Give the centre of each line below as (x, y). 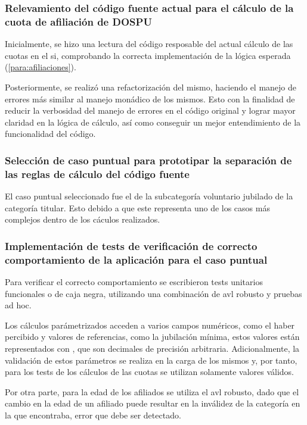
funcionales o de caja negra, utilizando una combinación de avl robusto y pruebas (153, 293)
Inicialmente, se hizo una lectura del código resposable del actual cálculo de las (149, 44)
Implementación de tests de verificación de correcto (131, 246)
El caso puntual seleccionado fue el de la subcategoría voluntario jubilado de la (149, 196)
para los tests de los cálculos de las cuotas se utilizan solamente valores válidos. (150, 372)
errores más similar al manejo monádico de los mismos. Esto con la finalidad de (150, 99)
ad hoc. (18, 305)
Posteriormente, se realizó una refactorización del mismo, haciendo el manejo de (151, 87)
